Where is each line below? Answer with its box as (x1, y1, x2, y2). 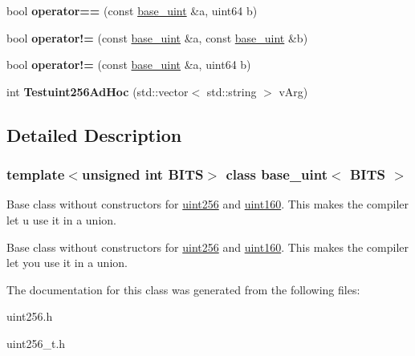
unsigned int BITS (81, 164, 204, 184)
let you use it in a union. (6, 254, 128, 271)
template (6, 164, 65, 184)
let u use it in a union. (6, 211, 116, 228)
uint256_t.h (6, 334, 66, 351)
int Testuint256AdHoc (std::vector (6, 83, 189, 99)
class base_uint (226, 164, 328, 184)
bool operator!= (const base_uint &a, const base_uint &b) (6, 29, 308, 46)
